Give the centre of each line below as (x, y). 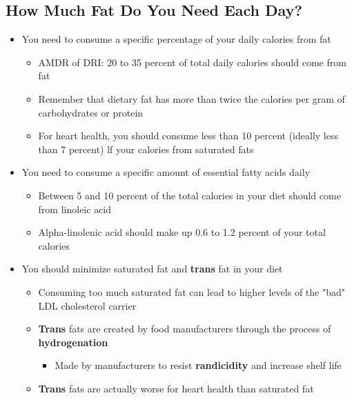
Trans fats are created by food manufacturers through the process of (185, 329)
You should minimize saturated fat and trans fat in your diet (152, 269)
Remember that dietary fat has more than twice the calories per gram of (192, 98)
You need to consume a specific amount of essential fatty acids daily (166, 172)
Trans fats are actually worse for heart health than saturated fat (176, 388)
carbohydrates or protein (91, 112)
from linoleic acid (75, 209)
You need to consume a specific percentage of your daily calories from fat (176, 39)
